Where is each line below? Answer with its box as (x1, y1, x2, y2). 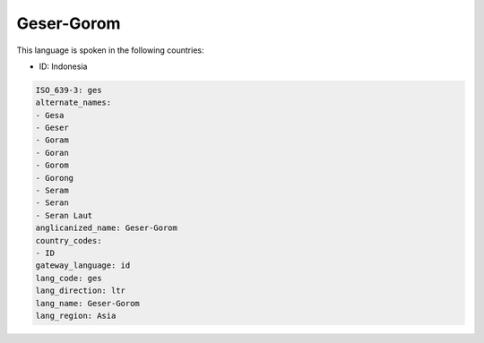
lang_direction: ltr (35, 286, 125, 296)
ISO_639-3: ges (35, 85, 102, 95)
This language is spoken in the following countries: (16, 45, 204, 56)
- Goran (35, 148, 69, 158)
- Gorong (35, 173, 74, 183)
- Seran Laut (35, 210, 93, 220)
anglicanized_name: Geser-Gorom (35, 223, 178, 233)
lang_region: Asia (35, 310, 117, 321)
